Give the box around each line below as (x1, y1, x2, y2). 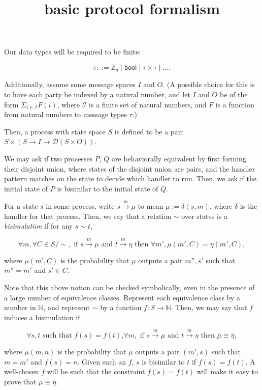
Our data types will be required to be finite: (4, 46, 141, 57)
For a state (4, 201, 38, 211)
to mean (138, 201, 163, 211)
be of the (219, 89, 248, 100)
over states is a (181, 210, 228, 221)
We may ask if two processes (4, 153, 93, 163)
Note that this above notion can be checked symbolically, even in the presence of (4, 282, 255, 292)
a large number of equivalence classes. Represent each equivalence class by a (4, 292, 241, 302)
